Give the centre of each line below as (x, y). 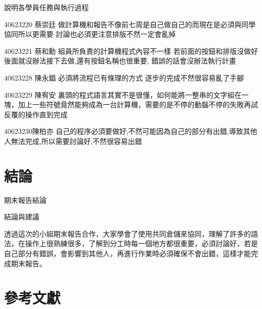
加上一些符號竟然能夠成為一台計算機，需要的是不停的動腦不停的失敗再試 (138, 104)
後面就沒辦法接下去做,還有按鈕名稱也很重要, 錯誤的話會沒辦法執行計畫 (120, 61)
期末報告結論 (25, 200)
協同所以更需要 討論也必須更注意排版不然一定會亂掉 (90, 34)
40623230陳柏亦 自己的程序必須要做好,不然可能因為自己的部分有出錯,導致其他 (131, 131)
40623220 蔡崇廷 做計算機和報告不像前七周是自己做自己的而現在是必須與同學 (130, 24)
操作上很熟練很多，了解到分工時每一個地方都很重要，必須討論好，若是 (141, 243)
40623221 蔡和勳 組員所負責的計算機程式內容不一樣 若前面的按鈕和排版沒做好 (131, 51)
